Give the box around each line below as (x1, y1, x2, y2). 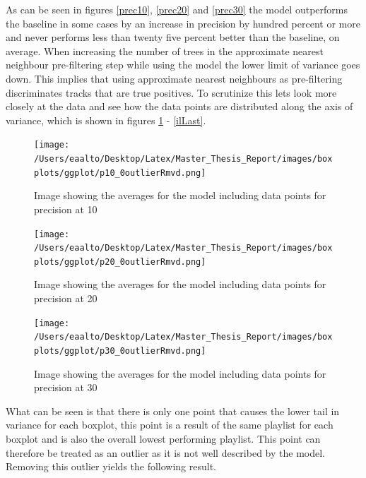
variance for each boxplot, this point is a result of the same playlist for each (6, 417, 333, 432)
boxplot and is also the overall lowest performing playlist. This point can (6, 431, 321, 446)
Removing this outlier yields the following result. (6, 459, 217, 474)
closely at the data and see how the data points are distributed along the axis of (6, 99, 353, 114)
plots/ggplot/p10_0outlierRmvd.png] (34, 167, 206, 178)
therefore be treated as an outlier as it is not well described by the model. (6, 445, 325, 460)
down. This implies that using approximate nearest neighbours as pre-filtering (6, 71, 343, 85)
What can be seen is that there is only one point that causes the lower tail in (6, 403, 340, 418)
